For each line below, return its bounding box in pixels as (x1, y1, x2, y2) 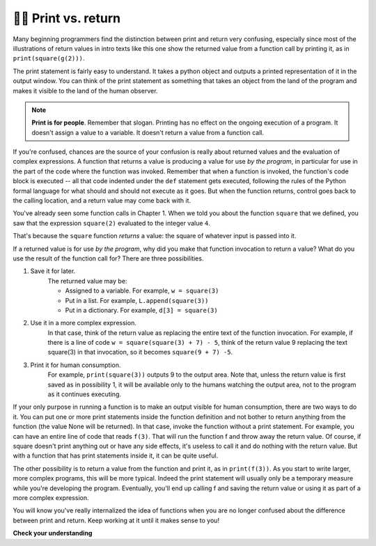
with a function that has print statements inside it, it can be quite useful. (13, 451, 219, 460)
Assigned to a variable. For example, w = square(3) (65, 286, 219, 295)
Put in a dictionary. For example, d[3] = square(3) (65, 306, 219, 314)
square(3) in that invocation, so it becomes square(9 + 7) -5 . (47, 348, 233, 357)
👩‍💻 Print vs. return (13, 10, 121, 26)
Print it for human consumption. (30, 361, 121, 369)
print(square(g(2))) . (13, 54, 85, 63)
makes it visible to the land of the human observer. (13, 86, 158, 95)
